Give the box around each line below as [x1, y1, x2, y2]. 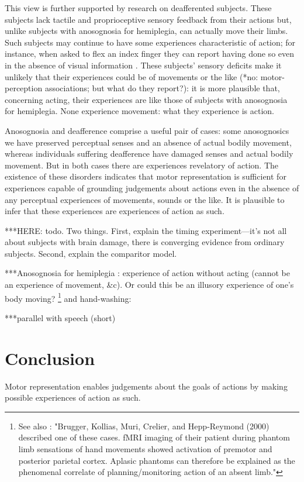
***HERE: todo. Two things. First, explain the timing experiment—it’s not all [5, 224, 287, 236]
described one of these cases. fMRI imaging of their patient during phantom [18, 431, 290, 443]
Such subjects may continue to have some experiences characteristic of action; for [5, 36, 296, 48]
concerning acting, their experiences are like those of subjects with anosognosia [5, 93, 288, 105]
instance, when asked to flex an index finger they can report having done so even [5, 47, 295, 60]
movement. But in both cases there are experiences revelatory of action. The [5, 159, 279, 171]
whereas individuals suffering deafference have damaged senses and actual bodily [5, 147, 293, 160]
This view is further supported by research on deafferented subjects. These [5, 2, 272, 13]
